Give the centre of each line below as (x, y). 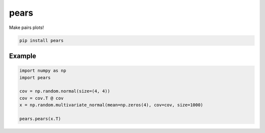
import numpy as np (43, 71)
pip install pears (41, 40)
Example (23, 56)
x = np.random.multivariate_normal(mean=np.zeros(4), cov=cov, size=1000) (111, 105)
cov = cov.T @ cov (41, 98)
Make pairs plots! (26, 27)
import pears (35, 78)
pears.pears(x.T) (40, 119)
